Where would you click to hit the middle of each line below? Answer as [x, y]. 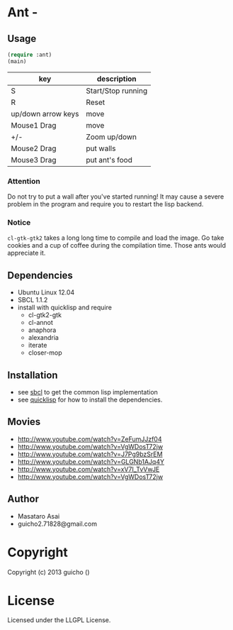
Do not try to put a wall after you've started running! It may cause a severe [116, 197]
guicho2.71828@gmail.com [57, 524]
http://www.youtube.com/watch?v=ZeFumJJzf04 [90, 439]
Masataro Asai [39, 516]
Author [23, 499]
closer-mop [45, 353]
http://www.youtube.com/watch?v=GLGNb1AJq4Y [91, 461]
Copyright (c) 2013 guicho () [49, 572]
